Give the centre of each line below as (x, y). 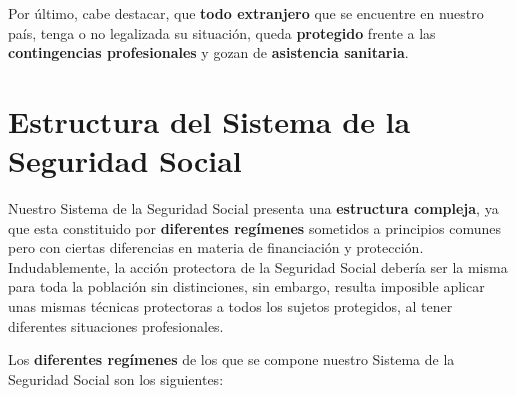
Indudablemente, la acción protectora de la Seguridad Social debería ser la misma (258, 266)
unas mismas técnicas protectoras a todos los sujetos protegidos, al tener (230, 306)
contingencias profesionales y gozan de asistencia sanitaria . (208, 52)
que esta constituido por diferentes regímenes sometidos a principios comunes (254, 227)
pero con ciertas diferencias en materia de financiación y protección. (216, 247)
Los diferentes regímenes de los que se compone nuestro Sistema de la (231, 359)
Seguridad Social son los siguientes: (116, 378)
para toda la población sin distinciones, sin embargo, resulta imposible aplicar (246, 286)
